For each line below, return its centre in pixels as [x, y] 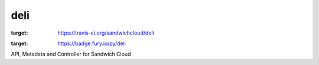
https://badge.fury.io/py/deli [92, 43]
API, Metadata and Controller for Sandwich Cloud [71, 54]
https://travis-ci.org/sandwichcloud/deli [106, 33]
